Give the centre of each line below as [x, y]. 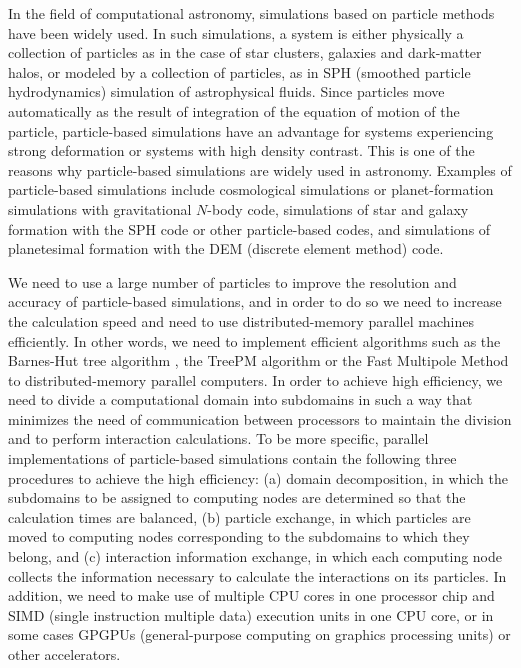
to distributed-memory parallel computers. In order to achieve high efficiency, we [255, 379]
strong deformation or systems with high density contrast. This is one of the [241, 150]
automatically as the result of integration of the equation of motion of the [234, 110]
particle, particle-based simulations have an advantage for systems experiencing [251, 130]
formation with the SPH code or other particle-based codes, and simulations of [249, 228]
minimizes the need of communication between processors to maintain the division [260, 418]
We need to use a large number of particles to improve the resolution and [232, 281]
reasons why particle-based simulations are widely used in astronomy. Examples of [260, 169]
